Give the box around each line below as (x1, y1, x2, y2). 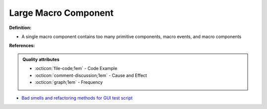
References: (9, 42, 35, 49)
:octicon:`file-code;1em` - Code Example (35, 66, 118, 72)
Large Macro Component (9, 7, 114, 18)
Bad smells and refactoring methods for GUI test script (21, 95, 133, 101)
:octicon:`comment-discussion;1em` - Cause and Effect (35, 72, 147, 78)
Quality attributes (22, 56, 59, 62)
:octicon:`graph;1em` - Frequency (35, 79, 103, 85)
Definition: (9, 25, 32, 31)
